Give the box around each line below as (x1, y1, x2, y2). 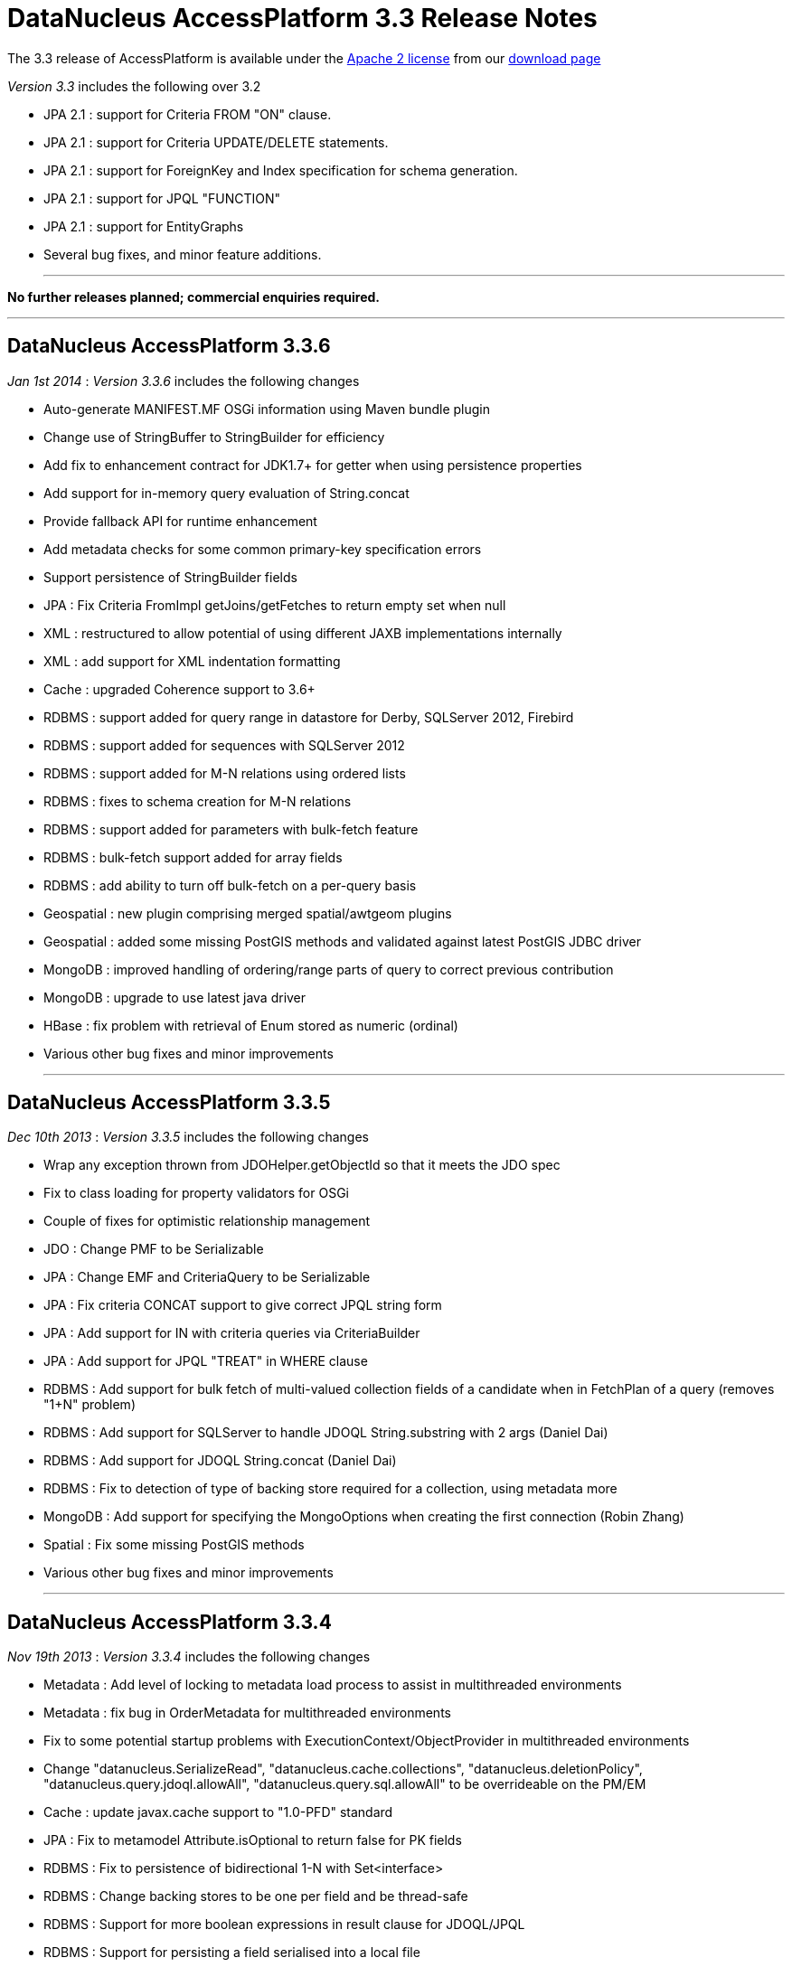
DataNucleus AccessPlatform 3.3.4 (7, 1610, 332, 1633)
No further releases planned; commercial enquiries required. (7, 288, 380, 305)
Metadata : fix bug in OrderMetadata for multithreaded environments (43, 1705, 451, 1721)
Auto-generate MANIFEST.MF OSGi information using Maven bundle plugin (43, 400, 490, 417)
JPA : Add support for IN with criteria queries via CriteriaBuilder (43, 1325, 420, 1341)
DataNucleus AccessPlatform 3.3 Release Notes (7, 3, 598, 33)
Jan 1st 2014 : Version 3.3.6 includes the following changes (7, 372, 360, 389)
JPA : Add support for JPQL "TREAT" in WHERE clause (43, 1353, 368, 1369)
